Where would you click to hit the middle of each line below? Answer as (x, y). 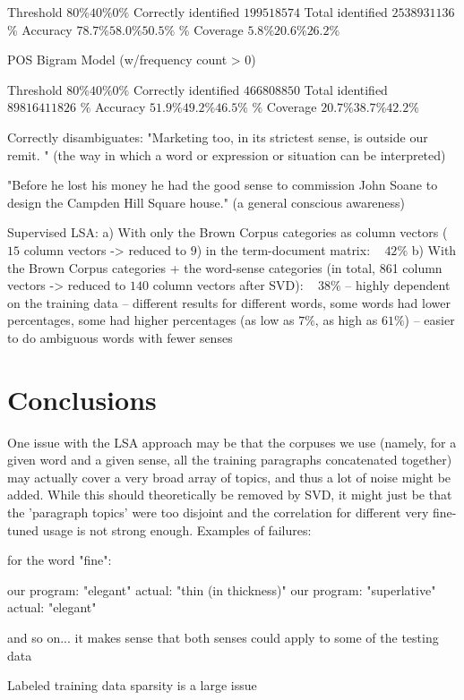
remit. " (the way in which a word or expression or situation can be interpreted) (227, 154)
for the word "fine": (60, 560)
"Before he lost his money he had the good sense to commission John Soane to (223, 185)
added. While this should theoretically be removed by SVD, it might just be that (230, 495)
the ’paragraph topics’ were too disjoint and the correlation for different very (218, 512)
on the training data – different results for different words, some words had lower (229, 302)
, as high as (346, 320)
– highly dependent (398, 285)
